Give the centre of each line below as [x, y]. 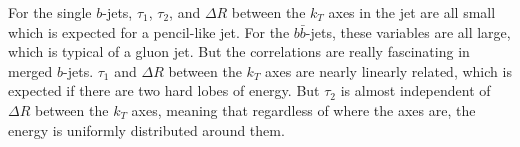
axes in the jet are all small [412, 12]
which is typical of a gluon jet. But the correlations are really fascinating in [239, 51]
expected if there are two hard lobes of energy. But [164, 90]
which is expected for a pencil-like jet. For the [149, 31]
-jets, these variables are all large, [408, 31]
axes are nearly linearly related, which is [388, 70]
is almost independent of [415, 90]
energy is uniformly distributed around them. [146, 129]
